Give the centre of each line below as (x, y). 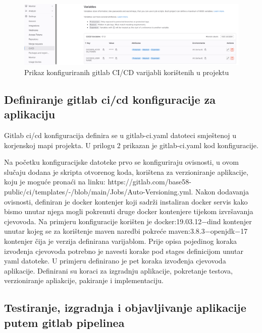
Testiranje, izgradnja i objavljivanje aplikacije (125, 308)
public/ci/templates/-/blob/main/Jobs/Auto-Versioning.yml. (99, 192)
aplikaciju (30, 114)
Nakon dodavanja (222, 192)
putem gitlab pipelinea (64, 322)
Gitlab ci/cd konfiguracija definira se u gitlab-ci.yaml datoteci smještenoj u (120, 135)
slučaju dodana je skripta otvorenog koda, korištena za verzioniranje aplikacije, (126, 172)
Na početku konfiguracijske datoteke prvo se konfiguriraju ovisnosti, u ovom (121, 162)
